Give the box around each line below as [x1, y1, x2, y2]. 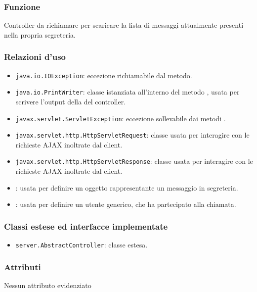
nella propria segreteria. [4, 29, 76, 40]
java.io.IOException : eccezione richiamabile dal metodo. [15, 70, 192, 80]
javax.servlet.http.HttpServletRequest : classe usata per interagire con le [15, 130, 250, 140]
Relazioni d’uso [4, 50, 66, 63]
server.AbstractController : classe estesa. [15, 240, 148, 250]
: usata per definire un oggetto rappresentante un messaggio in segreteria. [15, 182, 238, 193]
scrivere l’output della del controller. [15, 96, 126, 106]
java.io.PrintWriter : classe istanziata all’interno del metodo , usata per [15, 87, 240, 97]
